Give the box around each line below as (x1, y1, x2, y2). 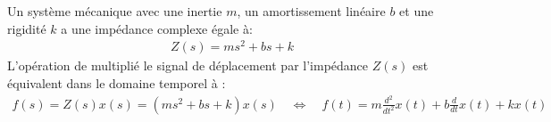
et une (399, 2, 434, 20)
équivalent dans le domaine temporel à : (7, 73, 226, 92)
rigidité (7, 19, 46, 37)
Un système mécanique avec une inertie (7, 2, 222, 20)
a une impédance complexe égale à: (61, 19, 253, 37)
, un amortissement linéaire (237, 2, 386, 20)
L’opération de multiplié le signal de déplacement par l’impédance (7, 56, 369, 75)
